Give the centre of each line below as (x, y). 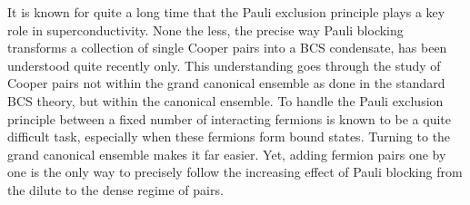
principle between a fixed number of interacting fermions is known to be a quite (229, 118)
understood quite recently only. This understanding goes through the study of (224, 65)
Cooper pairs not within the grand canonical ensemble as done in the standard (226, 83)
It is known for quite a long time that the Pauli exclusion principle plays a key (226, 12)
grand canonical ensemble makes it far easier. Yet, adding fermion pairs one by (227, 154)
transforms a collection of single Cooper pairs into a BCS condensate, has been (227, 48)
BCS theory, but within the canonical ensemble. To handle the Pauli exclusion (225, 100)
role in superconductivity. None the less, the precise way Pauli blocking (205, 29)
